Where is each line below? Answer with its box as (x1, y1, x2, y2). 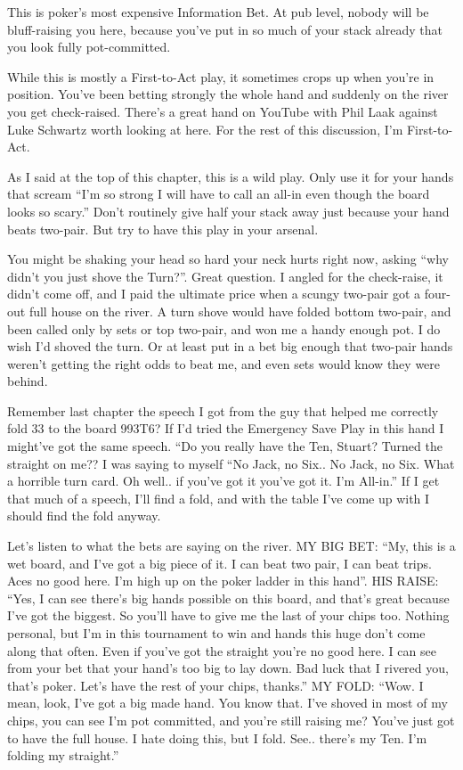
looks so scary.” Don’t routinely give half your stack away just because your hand (7, 201, 450, 220)
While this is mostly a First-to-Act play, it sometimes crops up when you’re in (7, 67, 435, 86)
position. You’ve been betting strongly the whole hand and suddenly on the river (7, 85, 449, 103)
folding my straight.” (7, 746, 119, 765)
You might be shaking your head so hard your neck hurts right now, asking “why (7, 250, 449, 268)
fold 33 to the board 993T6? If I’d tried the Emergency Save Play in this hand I (7, 419, 444, 438)
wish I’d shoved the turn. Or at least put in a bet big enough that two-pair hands (7, 337, 453, 356)
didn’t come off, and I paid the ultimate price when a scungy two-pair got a (7, 284, 421, 303)
